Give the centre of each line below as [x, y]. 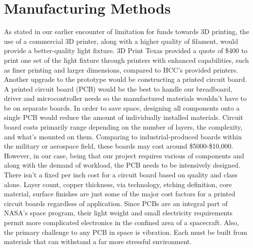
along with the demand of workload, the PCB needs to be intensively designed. [122, 165]
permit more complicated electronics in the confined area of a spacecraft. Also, [122, 222]
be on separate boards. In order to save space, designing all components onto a [122, 107]
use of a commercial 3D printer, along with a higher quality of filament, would [121, 41]
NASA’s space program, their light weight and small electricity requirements [118, 213]
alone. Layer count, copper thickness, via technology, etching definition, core [118, 184]
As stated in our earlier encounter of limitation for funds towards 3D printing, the [127, 31]
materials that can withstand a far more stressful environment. [98, 241]
